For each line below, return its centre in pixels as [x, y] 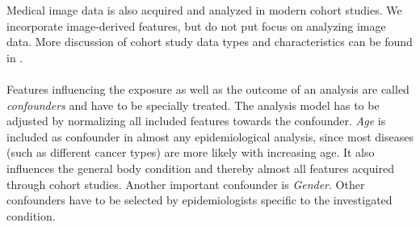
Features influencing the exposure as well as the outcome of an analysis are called [208, 88]
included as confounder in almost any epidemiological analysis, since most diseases [210, 136]
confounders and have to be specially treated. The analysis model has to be [193, 105]
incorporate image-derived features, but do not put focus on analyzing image [196, 25]
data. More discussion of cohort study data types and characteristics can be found [210, 42]
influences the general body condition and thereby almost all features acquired [200, 168]
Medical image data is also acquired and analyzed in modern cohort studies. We [204, 10]
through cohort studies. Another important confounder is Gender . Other [186, 184]
